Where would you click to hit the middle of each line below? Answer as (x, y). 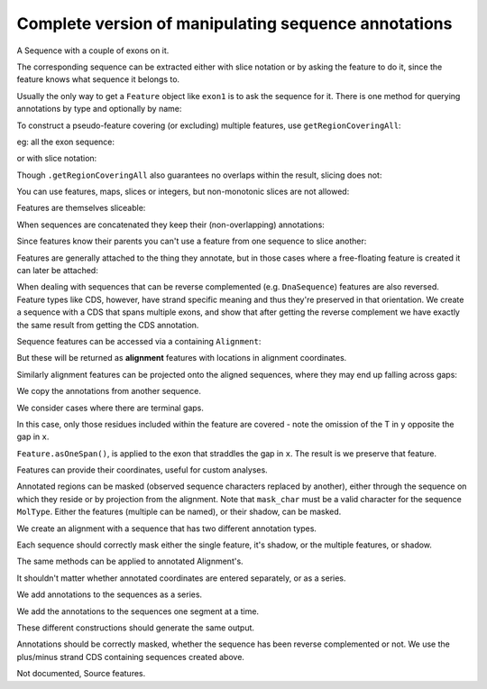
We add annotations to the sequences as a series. (110, 594)
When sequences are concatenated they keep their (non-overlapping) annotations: (170, 225)
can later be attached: (57, 271)
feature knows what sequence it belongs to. (98, 79)
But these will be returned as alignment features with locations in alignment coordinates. (182, 358)
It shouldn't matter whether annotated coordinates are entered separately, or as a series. (181, 578)
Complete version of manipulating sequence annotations (234, 23)
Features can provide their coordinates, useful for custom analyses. (142, 470)
